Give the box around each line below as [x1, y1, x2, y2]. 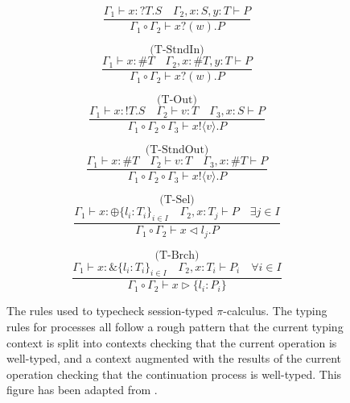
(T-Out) [157, 94, 197, 106]
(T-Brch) [154, 249, 200, 261]
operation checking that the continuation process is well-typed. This [6, 365, 342, 382]
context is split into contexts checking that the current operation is [6, 334, 337, 351]
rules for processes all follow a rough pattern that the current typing [6, 318, 344, 334]
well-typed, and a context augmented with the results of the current [6, 350, 341, 367]
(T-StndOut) [145, 144, 209, 156]
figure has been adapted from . [6, 381, 158, 398]
